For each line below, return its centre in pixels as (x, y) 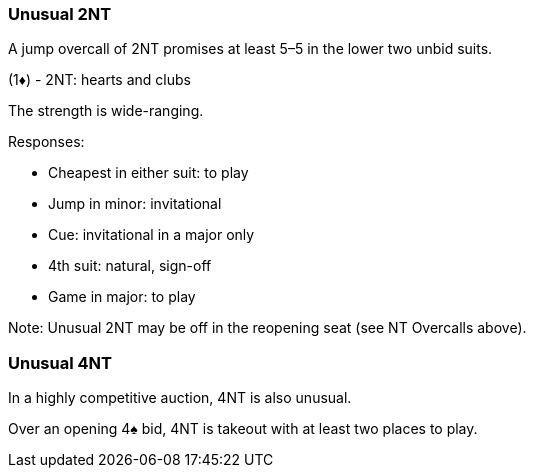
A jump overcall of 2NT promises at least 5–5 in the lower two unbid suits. (250, 49)
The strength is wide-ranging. (106, 111)
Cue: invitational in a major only (151, 235)
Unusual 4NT (60, 362)
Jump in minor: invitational (135, 204)
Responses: (46, 142)
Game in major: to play (122, 297)
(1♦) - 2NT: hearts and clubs (99, 80)
